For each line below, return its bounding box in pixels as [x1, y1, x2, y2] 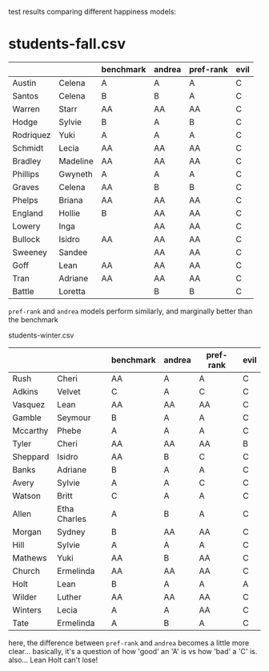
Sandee [58, 246, 88, 257]
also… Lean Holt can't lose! [8, 655, 98, 665]
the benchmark [8, 314, 58, 324]
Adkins [12, 386, 38, 397]
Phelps [12, 194, 38, 205]
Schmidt [12, 142, 44, 153]
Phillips [12, 168, 40, 180]
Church [12, 565, 40, 576]
